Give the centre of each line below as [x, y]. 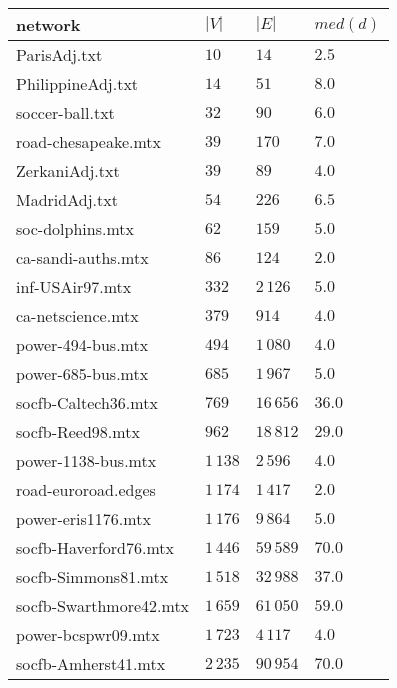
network [48, 24]
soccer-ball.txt [65, 112]
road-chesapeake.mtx [89, 141]
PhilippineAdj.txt [77, 83]
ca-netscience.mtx [77, 315]
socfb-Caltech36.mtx [87, 402]
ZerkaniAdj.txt [68, 170]
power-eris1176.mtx [83, 518]
